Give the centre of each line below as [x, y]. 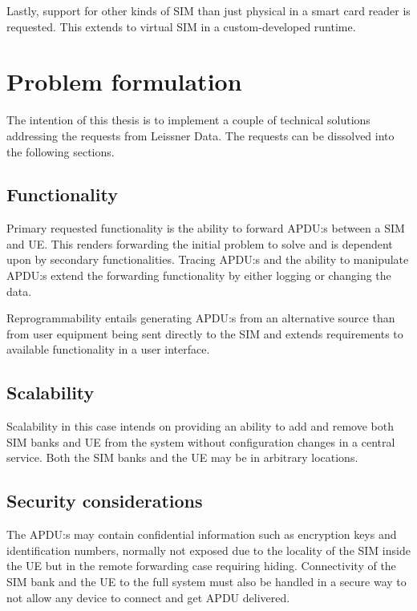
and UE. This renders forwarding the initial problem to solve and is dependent [200, 243]
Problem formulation [124, 81]
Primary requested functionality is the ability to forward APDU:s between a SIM [206, 228]
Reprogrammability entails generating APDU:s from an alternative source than [201, 318]
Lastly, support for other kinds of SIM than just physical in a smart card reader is [208, 10]
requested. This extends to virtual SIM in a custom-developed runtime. [181, 26]
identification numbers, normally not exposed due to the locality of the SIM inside [208, 550]
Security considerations [105, 501]
